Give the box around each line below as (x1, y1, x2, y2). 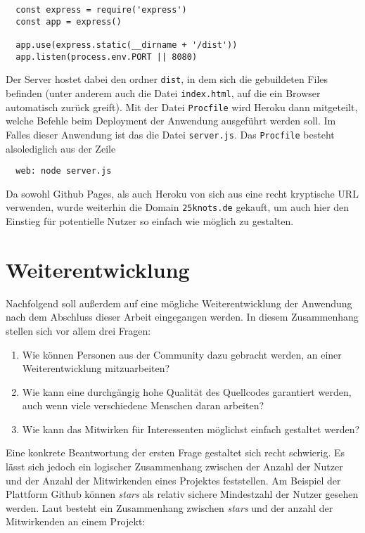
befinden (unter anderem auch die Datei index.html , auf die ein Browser (6, 85, 321, 100)
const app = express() (15, 16, 122, 27)
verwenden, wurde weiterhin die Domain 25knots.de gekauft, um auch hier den (6, 200, 350, 214)
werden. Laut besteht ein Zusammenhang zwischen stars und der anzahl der (6, 500, 333, 515)
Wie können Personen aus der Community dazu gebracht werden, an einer (22, 347, 342, 361)
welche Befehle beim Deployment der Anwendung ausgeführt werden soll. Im (6, 113, 336, 128)
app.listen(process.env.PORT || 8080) (15, 51, 198, 62)
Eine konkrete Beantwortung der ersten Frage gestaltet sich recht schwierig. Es (6, 445, 345, 460)
